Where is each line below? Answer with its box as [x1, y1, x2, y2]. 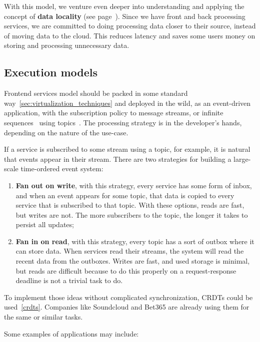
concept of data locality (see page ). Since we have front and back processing [4, 10, 245, 21]
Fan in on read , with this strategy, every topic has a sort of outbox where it [15, 236, 254, 246]
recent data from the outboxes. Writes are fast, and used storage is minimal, [15, 256, 250, 266]
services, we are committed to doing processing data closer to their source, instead [4, 20, 256, 31]
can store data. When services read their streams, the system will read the [15, 246, 244, 256]
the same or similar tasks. [4, 312, 83, 322]
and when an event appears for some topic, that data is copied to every [15, 190, 234, 200]
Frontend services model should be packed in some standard [4, 88, 188, 98]
